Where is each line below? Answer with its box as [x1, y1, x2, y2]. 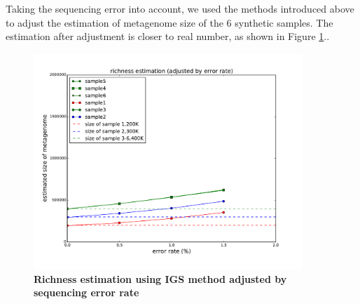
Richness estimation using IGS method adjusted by [34, 271, 287, 286]
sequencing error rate [34, 285, 139, 300]
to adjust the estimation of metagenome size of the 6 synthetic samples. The [6, 15, 333, 29]
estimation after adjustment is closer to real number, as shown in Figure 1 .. [6, 29, 330, 44]
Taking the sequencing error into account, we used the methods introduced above [6, 1, 354, 15]
